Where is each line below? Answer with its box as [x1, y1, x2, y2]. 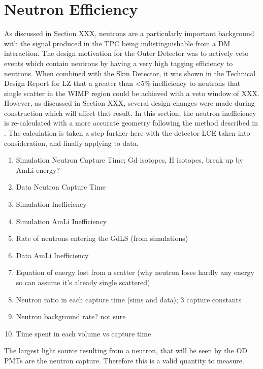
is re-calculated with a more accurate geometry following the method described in [4, 117, 258, 128]
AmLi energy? [16, 164, 60, 175]
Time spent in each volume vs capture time [16, 328, 151, 339]
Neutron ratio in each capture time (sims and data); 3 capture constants [16, 294, 242, 304]
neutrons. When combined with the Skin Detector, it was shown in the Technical [4, 68, 256, 78]
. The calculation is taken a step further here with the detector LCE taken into [4, 128, 250, 138]
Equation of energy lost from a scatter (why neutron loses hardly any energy [16, 267, 254, 278]
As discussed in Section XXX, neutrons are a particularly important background [4, 28, 254, 39]
